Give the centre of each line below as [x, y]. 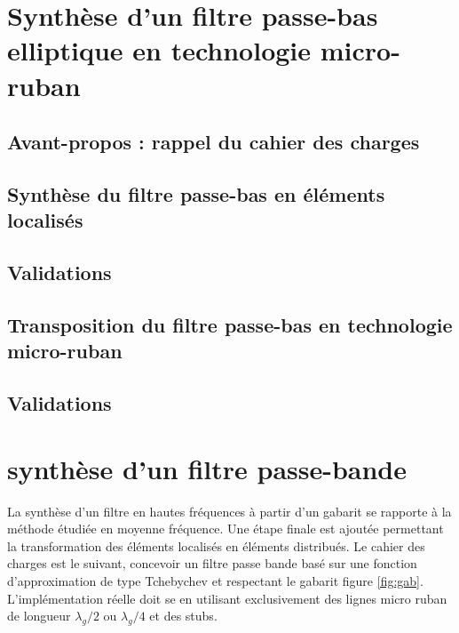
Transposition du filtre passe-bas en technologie [230, 324]
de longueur [39, 616]
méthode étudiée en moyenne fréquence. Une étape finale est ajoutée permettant [226, 529]
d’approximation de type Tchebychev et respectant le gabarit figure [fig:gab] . [215, 580]
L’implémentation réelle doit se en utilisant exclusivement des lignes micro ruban [227, 598]
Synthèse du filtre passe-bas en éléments [196, 193]
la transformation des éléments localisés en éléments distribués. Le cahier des [216, 545]
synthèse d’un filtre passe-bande [207, 468]
